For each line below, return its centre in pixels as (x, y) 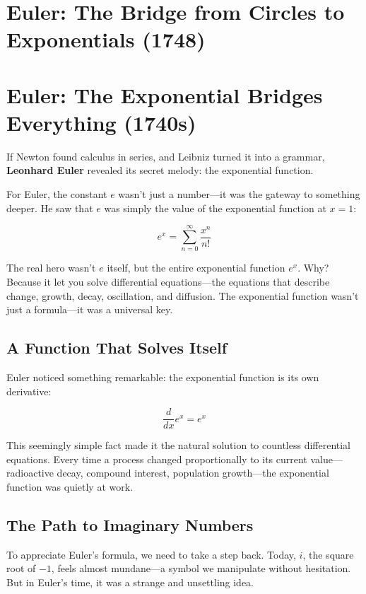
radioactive (30, 473)
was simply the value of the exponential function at (215, 208)
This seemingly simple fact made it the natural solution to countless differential (179, 445)
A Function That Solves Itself (117, 348)
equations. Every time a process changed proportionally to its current (157, 459)
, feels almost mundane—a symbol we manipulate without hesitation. (201, 568)
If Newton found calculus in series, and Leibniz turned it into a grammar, (166, 156)
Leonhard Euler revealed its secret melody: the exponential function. (160, 170)
